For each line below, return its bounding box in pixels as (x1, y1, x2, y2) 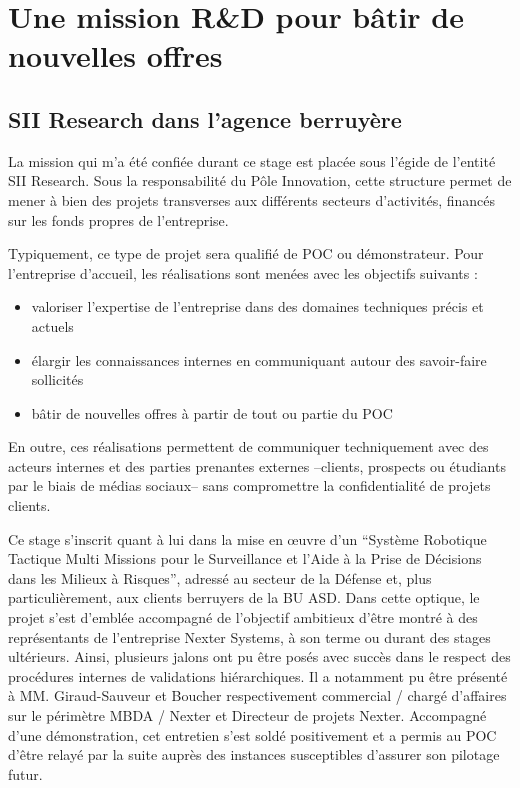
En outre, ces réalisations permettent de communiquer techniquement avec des (8, 436, 489, 457)
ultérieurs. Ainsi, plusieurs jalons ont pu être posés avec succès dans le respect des (8, 646, 511, 667)
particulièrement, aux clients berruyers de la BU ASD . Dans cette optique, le (8, 587, 480, 608)
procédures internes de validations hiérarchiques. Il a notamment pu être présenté (8, 665, 508, 686)
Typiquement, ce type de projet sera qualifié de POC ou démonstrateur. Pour (8, 243, 484, 264)
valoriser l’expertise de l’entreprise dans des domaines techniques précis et (31, 296, 484, 317)
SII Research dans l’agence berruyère (8, 103, 402, 134)
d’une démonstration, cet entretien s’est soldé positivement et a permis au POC (8, 724, 497, 745)
